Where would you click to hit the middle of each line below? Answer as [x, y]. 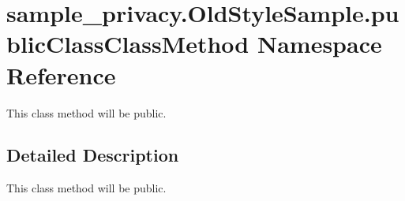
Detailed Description [93, 155]
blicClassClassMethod [128, 44]
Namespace [319, 44]
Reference [61, 74]
